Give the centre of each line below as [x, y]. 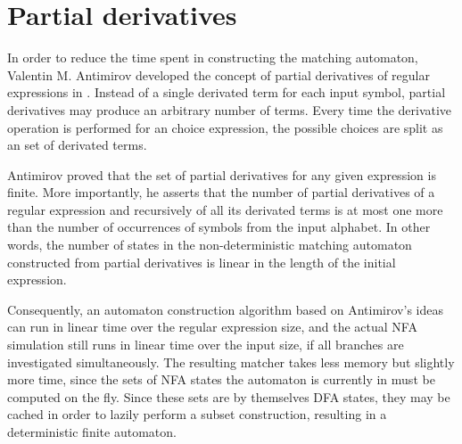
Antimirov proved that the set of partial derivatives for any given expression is [222, 174]
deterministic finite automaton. [92, 432]
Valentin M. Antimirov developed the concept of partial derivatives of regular [219, 74]
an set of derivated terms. [77, 145]
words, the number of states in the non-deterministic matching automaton [210, 245]
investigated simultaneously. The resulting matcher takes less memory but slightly [231, 362]
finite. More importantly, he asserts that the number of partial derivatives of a [221, 192]
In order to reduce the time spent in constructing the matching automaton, [213, 58]
